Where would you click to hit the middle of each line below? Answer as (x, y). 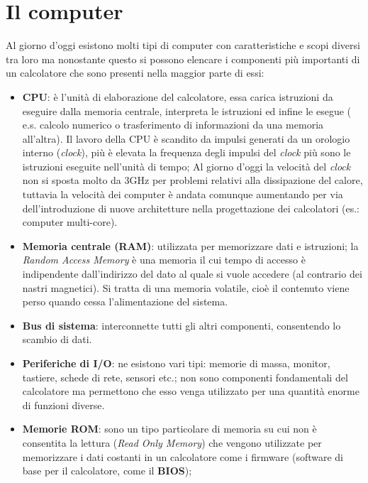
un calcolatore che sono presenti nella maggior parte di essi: (135, 73)
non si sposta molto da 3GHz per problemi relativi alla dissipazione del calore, (193, 180)
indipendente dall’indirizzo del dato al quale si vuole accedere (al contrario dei (192, 274)
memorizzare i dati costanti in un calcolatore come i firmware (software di (183, 456)
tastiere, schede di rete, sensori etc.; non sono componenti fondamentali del (185, 377)
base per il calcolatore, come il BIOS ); (107, 471)
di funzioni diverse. (63, 405)
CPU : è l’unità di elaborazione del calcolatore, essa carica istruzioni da (178, 96)
